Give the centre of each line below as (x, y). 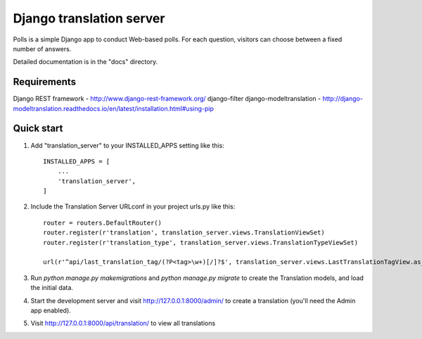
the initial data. (52, 288)
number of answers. (42, 48)
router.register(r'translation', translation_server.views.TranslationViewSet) (184, 233)
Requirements (45, 82)
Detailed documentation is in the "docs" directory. (85, 62)
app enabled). (51, 310)
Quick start (38, 129)
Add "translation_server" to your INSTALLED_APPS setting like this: (127, 145)
